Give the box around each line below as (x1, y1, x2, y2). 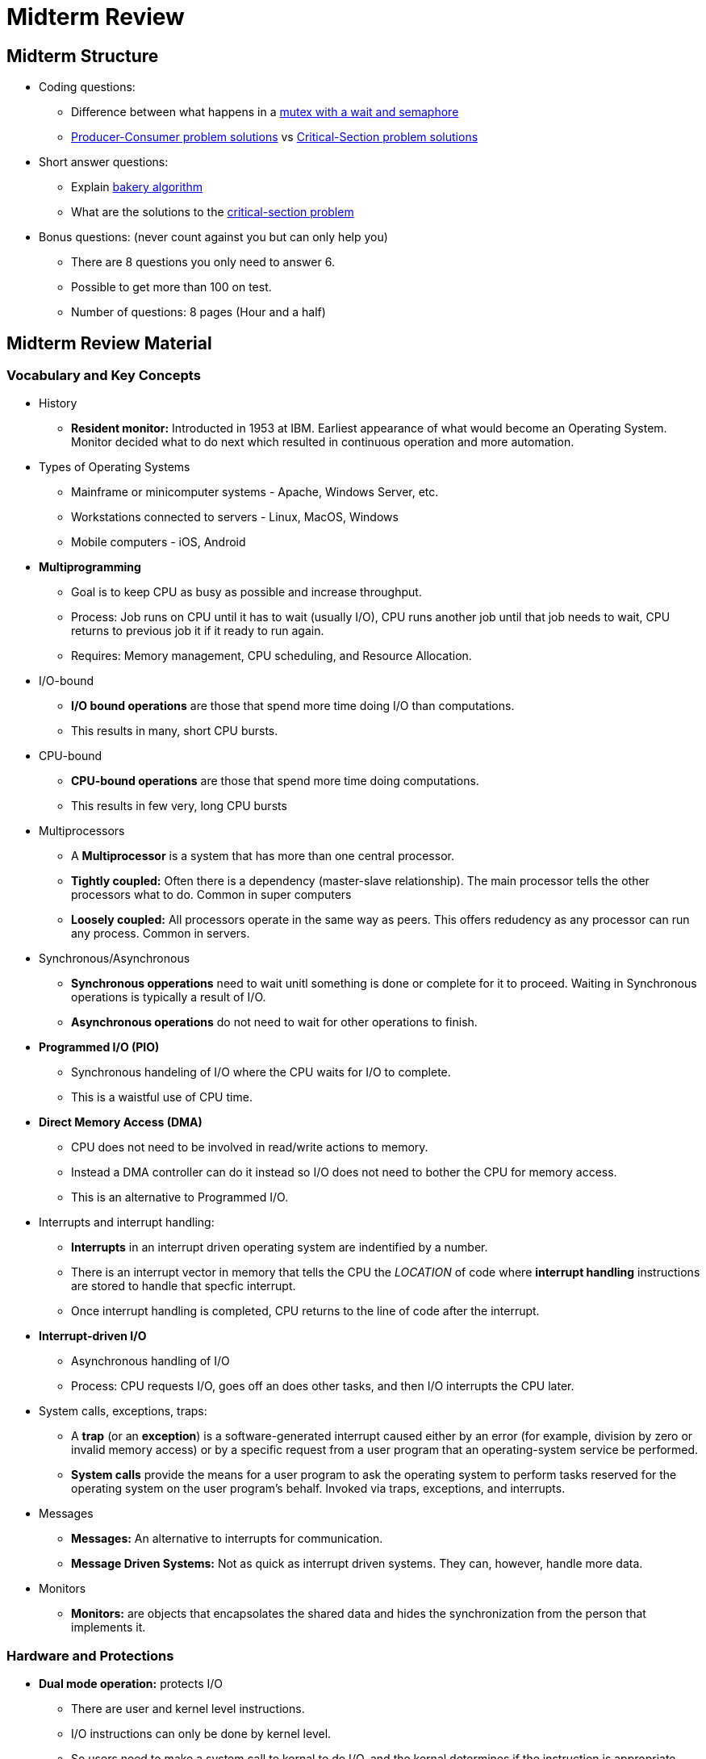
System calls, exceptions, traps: (39, 1404, 207, 1418)
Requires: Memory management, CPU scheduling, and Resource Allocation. (71, 649, 472, 663)
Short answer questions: (39, 155, 169, 169)
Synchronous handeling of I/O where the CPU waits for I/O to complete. (71, 1065, 451, 1080)
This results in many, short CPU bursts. (71, 724, 278, 738)
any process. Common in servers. (71, 926, 250, 941)
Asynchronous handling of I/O (71, 1354, 230, 1368)
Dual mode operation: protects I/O (39, 1677, 223, 1691)
